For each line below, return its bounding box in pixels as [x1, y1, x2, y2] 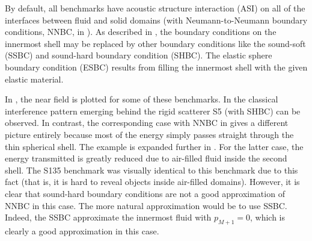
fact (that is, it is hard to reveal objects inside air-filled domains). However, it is [5, 175, 300, 188]
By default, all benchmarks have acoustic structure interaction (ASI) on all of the [5, 2, 305, 14]
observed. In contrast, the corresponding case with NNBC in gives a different [5, 116, 289, 129]
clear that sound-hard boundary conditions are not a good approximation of [5, 187, 285, 199]
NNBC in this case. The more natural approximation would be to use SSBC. [5, 199, 287, 211]
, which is [250, 211, 286, 224]
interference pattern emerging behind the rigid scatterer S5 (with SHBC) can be [5, 104, 301, 117]
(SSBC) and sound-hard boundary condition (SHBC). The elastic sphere [5, 49, 272, 61]
